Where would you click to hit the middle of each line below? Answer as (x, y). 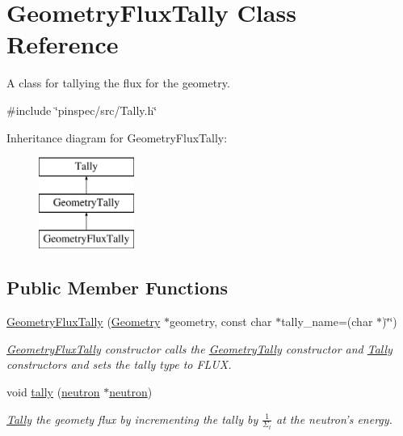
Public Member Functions (117, 288)
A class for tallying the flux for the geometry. (118, 83)
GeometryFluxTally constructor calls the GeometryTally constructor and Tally (199, 348)
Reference (63, 44)
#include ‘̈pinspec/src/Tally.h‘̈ (82, 110)
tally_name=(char (327, 322)
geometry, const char (220, 322)
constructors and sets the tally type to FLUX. (119, 364)
